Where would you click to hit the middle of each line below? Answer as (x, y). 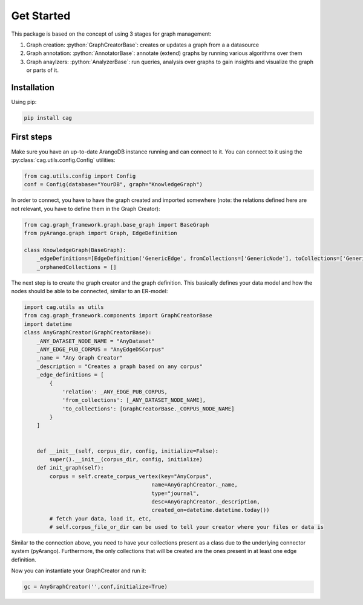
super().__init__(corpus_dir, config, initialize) (126, 459)
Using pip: (24, 102)
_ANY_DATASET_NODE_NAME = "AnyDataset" (96, 341)
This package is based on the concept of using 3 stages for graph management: (111, 34)
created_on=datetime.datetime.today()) (211, 510)
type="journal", (175, 493)
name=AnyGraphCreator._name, (195, 485)
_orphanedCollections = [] (77, 267)
